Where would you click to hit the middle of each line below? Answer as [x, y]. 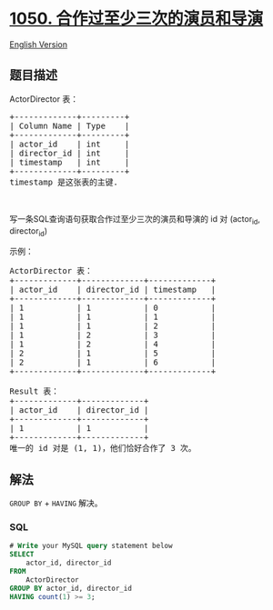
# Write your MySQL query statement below [91, 546]
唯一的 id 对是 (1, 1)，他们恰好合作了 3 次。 [103, 448]
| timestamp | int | [70, 162]
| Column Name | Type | [70, 125]
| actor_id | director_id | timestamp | [113, 290]
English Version [39, 44]
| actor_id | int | [70, 144]
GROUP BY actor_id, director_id [71, 588]
